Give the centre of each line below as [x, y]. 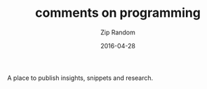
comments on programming [118, 13]
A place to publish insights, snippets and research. [80, 78]
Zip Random [118, 32]
